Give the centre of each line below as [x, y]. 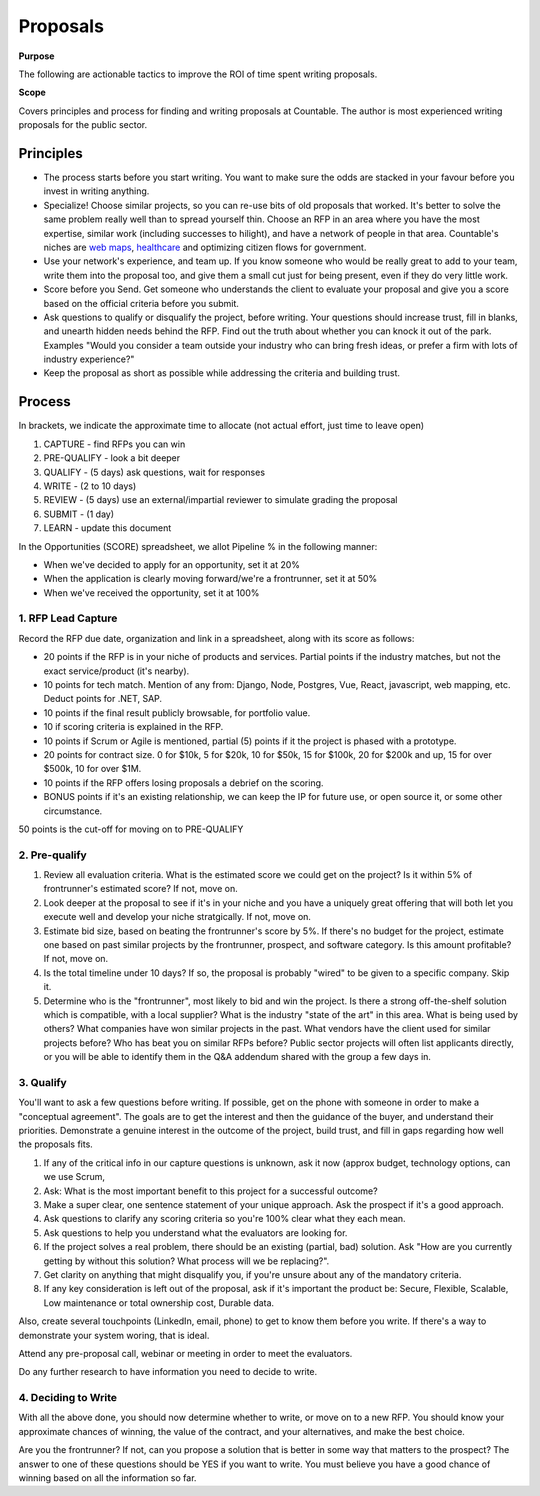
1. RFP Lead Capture [68, 618]
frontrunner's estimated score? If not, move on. [141, 889]
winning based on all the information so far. [107, 1478]
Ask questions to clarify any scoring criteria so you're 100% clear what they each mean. [224, 1219]
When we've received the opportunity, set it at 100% [151, 592]
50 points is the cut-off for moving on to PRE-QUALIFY [131, 829]
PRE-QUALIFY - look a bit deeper [112, 458]
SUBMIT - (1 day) [79, 514]
